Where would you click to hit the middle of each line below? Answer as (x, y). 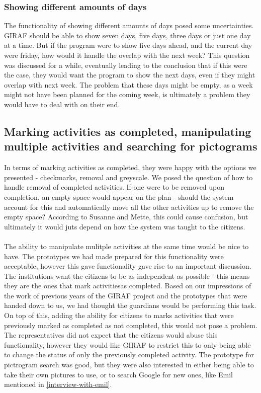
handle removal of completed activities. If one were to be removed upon (114, 187)
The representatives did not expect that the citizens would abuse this (111, 335)
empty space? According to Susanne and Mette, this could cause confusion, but (126, 217)
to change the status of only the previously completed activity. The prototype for (129, 355)
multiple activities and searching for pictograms (131, 146)
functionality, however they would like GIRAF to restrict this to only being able (127, 344)
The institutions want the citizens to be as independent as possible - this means (127, 276)
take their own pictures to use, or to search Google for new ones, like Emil (118, 374)
